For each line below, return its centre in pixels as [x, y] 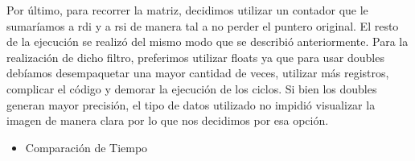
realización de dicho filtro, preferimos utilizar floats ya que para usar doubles [195, 57]
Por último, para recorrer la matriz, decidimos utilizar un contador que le [187, 10]
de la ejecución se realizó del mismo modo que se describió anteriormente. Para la [207, 41]
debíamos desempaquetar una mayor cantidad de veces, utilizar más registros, [198, 73]
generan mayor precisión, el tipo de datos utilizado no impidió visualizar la [191, 104]
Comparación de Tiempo [86, 147]
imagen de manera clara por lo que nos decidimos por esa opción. [168, 120]
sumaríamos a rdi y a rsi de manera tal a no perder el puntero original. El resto [203, 25]
